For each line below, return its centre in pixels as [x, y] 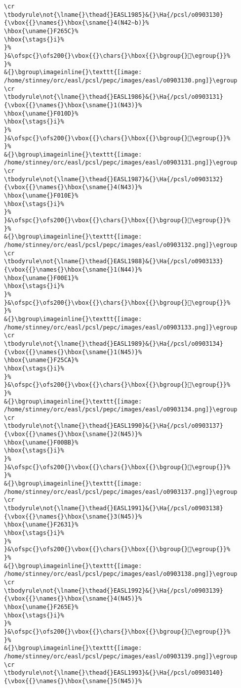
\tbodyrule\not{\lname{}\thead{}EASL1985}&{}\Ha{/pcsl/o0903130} [114, 15]
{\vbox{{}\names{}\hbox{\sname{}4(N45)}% [73, 599]
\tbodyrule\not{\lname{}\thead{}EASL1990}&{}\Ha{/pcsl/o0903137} [114, 426]
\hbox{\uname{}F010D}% [41, 113]
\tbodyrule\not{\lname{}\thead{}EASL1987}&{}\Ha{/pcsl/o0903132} [114, 179]
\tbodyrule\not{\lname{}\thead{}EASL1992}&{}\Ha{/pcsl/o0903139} [114, 590]
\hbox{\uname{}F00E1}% [41, 278]
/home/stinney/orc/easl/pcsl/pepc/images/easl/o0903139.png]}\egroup [121, 656]
